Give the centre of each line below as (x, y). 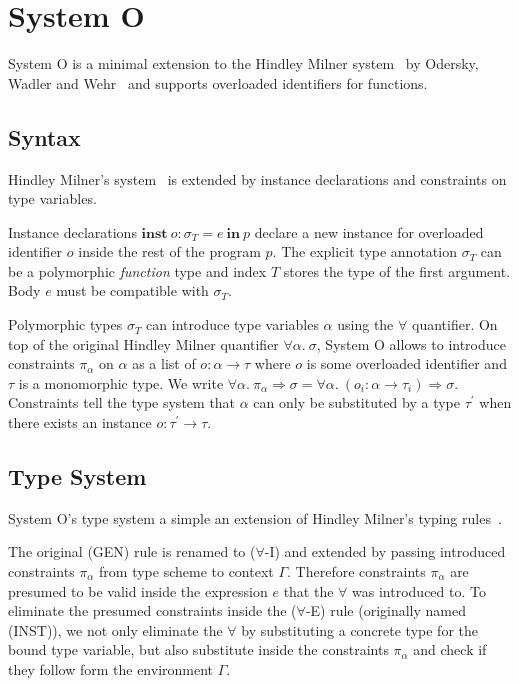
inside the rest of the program (169, 251)
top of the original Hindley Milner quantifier (143, 343)
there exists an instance (80, 422)
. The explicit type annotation (364, 251)
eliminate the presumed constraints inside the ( (152, 610)
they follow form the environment (111, 669)
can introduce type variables (232, 324)
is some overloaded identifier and (406, 363)
